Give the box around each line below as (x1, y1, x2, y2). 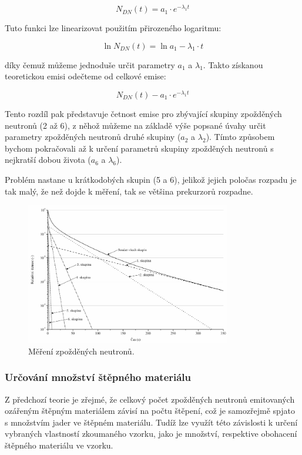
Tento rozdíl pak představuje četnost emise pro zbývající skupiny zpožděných (5, 107, 282, 119)
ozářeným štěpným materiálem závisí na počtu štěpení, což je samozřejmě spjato (5, 404, 295, 417)
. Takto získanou (203, 58, 263, 71)
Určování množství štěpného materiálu (5, 370, 192, 384)
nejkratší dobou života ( (5, 153, 91, 166)
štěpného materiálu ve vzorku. (5, 439, 113, 451)
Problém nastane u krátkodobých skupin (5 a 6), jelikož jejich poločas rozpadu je (5, 173, 297, 185)
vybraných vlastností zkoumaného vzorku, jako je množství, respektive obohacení (5, 427, 297, 440)
